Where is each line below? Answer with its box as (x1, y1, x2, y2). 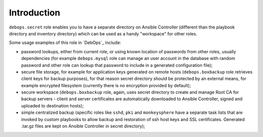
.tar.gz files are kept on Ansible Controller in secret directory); (21, 123, 146, 129)
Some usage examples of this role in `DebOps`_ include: (9, 40, 121, 46)
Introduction (9, 7, 60, 18)
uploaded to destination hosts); (21, 103, 84, 108)
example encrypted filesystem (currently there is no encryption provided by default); (21, 82, 191, 88)
